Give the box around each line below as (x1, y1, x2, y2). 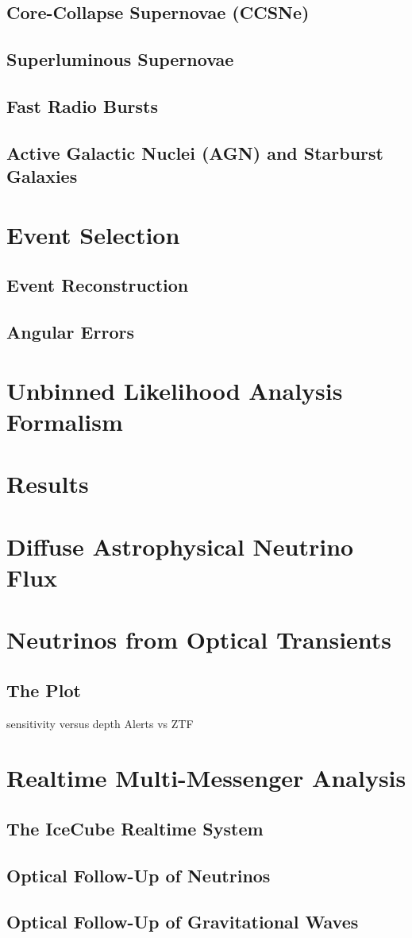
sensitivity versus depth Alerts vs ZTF (6, 715, 194, 731)
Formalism (6, 405, 123, 437)
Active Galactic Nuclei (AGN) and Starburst (6, 140, 383, 165)
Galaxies (6, 164, 78, 188)
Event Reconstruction (6, 273, 189, 297)
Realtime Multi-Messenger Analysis (6, 762, 406, 794)
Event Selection (6, 218, 180, 250)
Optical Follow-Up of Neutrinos (6, 862, 271, 887)
